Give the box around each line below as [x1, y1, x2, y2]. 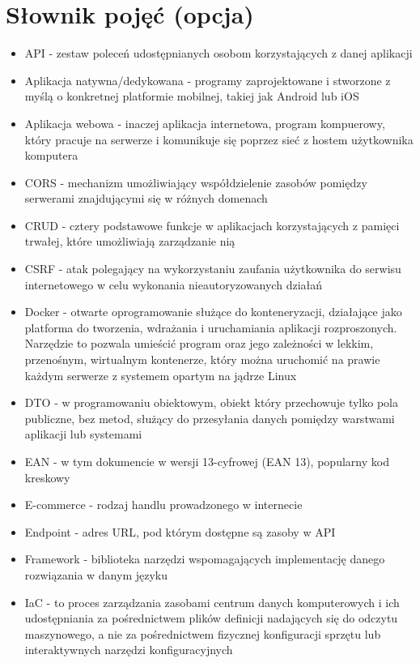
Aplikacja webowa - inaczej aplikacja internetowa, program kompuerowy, [24, 114, 385, 131]
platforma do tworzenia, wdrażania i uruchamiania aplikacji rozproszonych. [24, 319, 397, 336]
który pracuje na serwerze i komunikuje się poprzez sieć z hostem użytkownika [24, 130, 414, 148]
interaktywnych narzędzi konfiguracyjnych [24, 641, 233, 658]
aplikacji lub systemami [24, 426, 142, 443]
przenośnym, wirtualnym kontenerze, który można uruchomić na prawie [24, 351, 380, 368]
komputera [24, 147, 78, 164]
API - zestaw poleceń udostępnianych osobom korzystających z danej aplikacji [24, 45, 413, 62]
